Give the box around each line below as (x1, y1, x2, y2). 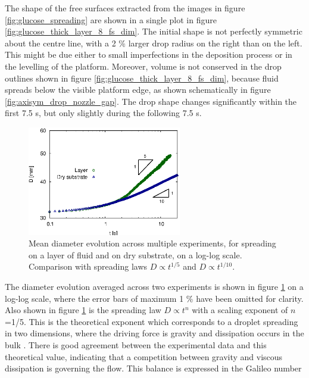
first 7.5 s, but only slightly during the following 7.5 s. (5, 107, 202, 119)
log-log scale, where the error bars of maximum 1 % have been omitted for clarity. (5, 292, 304, 304)
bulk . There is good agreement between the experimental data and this (5, 339, 267, 351)
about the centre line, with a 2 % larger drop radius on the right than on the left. (5, 36, 302, 49)
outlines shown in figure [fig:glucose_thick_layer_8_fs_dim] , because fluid (5, 71, 279, 84)
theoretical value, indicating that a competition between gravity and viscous (5, 350, 283, 363)
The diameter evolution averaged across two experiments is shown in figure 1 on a (5, 280, 304, 293)
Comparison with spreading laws (29, 260, 148, 273)
